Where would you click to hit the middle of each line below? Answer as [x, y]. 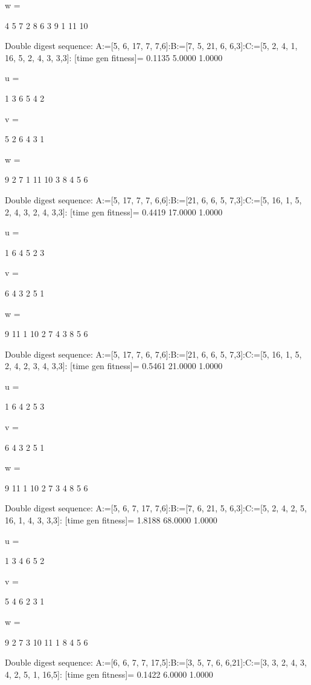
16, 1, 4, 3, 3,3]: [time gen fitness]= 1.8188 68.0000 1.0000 [111, 520]
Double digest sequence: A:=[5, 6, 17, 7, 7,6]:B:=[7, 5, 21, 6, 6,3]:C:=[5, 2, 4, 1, [151, 46]
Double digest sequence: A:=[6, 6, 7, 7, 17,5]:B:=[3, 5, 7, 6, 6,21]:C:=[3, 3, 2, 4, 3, [156, 662]
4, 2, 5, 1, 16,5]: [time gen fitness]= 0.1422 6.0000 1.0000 [109, 674]
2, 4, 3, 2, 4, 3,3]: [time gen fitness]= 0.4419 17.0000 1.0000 [114, 211]
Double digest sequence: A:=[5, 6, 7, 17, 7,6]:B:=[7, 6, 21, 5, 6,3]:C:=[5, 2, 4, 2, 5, [156, 508]
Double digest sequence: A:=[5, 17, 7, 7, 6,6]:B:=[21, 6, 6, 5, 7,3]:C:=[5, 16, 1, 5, [153, 199]
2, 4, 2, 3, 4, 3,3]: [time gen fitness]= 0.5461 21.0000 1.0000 [114, 366]
